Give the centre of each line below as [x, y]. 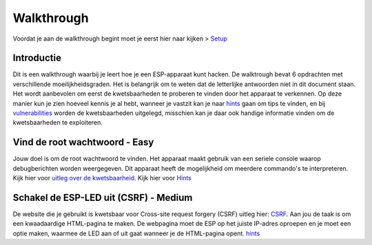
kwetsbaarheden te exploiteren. [58, 122]
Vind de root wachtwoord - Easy [83, 142]
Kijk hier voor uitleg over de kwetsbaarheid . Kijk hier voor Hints [102, 178]
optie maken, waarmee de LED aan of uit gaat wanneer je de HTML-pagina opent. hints [136, 233]
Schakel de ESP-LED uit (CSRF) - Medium [103, 197]
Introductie [37, 58]
